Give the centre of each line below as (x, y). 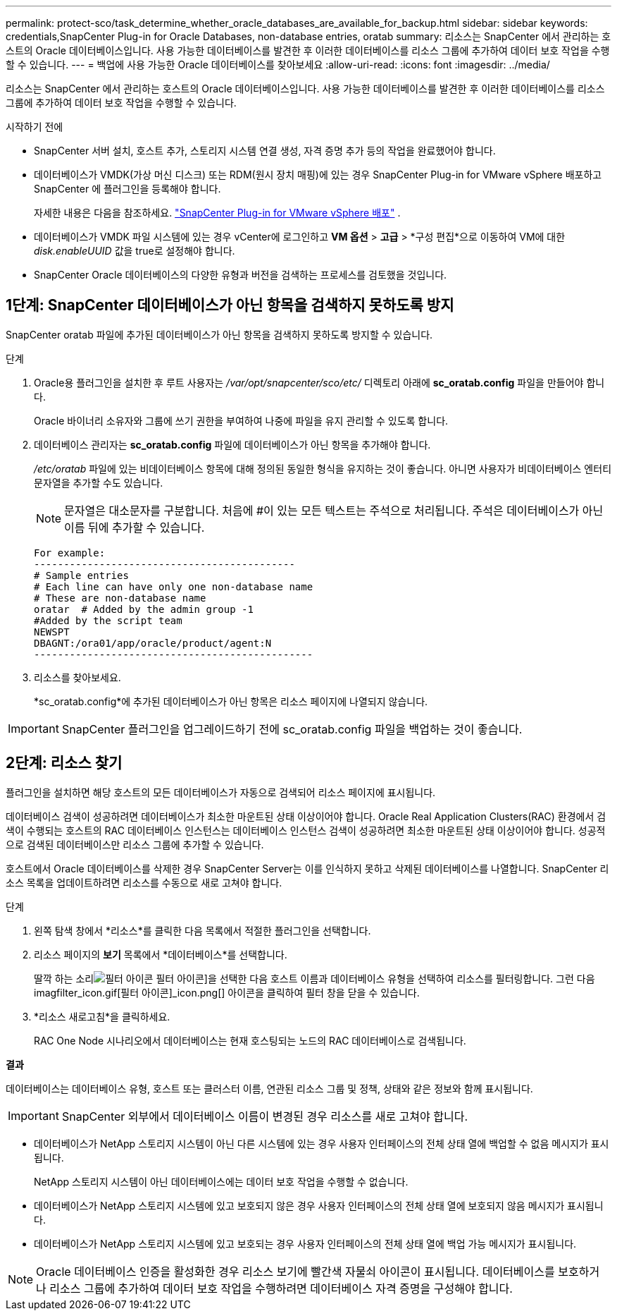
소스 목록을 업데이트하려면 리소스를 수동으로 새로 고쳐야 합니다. (144, 882)
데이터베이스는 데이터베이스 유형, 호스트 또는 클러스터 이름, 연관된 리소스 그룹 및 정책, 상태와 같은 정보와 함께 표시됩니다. (269, 1088)
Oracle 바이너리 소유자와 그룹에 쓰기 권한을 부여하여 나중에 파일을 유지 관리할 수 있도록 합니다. (241, 420)
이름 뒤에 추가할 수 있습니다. (135, 527)
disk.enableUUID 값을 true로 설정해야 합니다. (135, 251)
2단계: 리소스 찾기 (64, 763)
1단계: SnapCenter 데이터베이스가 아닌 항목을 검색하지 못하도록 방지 (230, 305)
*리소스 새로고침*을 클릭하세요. (102, 1016)
